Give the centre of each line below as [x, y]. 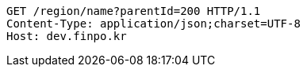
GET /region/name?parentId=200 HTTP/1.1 [134, 11]
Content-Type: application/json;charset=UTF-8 [153, 24]
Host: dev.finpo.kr [67, 36]
